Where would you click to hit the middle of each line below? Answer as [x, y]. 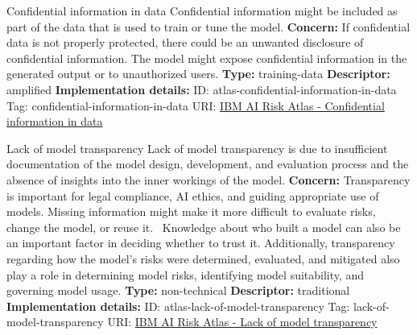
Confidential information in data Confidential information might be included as [202, 10]
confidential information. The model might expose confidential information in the [207, 58]
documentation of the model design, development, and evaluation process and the [208, 164]
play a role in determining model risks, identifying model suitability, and [186, 274]
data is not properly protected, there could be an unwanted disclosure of [185, 42]
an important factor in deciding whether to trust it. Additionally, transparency [201, 243]
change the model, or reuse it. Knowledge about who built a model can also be [204, 227]
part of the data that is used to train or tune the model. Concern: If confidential [208, 26]
